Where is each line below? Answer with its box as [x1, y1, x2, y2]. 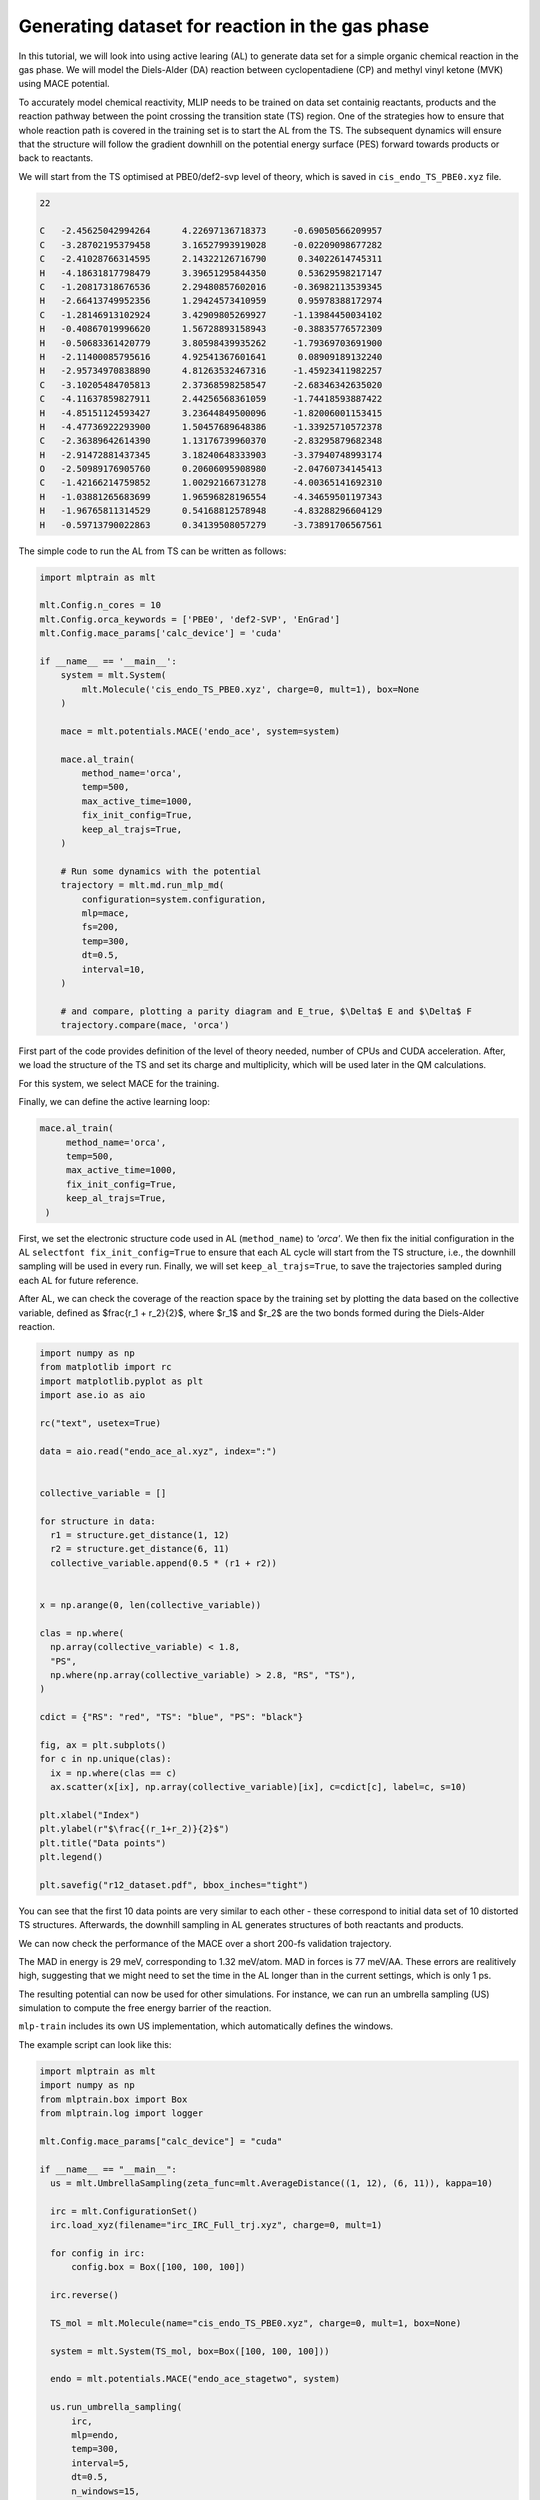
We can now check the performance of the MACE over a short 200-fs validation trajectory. [18, 1937, 392, 1949]
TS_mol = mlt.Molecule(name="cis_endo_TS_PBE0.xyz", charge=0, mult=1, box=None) [50, 2317, 462, 2329]
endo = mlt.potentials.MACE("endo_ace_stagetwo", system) [50, 2373, 341, 2385]
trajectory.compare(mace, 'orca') [60, 1020, 230, 1031]
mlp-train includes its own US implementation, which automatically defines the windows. [18, 2020, 394, 2032]
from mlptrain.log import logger [39, 2108, 204, 2119]
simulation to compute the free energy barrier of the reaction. [18, 2002, 272, 2014]
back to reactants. [18, 152, 94, 164]
